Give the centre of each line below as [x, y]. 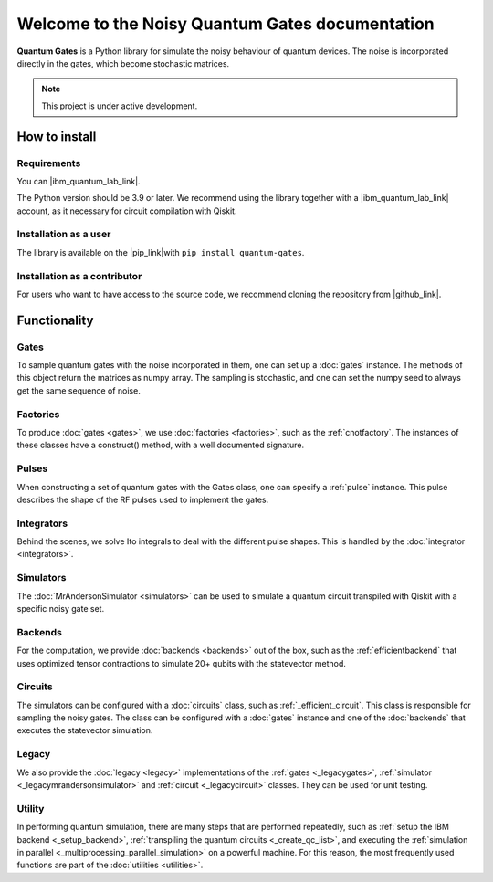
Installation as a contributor [79, 276]
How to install [57, 136]
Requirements [49, 163]
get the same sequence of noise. [79, 390]
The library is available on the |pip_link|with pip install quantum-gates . [161, 252]
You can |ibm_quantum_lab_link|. [79, 181]
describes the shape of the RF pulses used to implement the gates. [143, 499]
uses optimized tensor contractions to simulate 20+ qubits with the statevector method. [182, 663]
